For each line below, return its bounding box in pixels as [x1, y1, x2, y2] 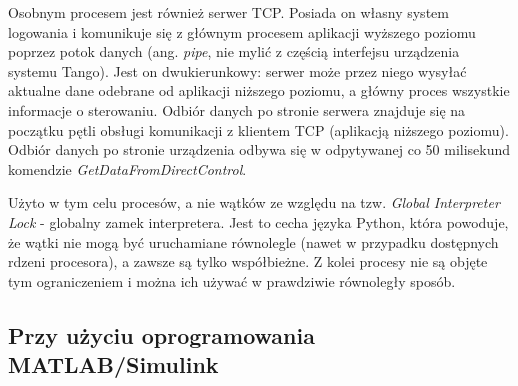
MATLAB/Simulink [8, 349, 219, 380]
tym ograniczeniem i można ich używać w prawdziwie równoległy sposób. [8, 270, 456, 291]
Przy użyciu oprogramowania [8, 319, 315, 350]
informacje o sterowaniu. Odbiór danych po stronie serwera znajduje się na [8, 99, 466, 120]
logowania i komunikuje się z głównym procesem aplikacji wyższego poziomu [8, 21, 476, 42]
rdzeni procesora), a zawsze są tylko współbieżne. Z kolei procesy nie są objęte [8, 251, 488, 272]
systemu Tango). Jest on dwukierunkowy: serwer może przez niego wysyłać [8, 60, 467, 81]
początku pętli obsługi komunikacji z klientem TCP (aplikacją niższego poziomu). [8, 119, 509, 140]
